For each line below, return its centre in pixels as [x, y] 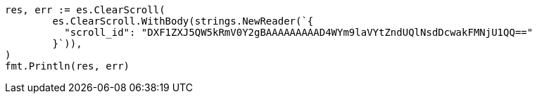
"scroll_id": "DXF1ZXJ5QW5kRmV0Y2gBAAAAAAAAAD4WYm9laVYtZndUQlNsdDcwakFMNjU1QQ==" [299, 32]
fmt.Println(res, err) [68, 66]
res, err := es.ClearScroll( [85, 10]
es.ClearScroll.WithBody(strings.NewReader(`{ [183, 21]
